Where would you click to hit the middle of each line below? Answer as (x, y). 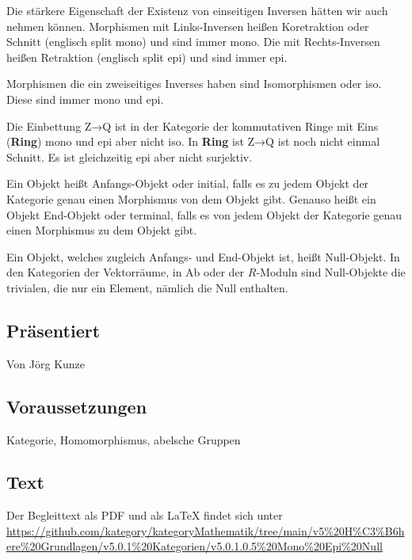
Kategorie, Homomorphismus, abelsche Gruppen (124, 439)
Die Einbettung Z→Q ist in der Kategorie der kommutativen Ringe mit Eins (193, 126)
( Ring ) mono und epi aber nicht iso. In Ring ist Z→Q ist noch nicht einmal (193, 141)
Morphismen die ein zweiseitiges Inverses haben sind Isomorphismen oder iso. (194, 84)
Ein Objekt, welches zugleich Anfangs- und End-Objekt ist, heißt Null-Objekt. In (203, 256)
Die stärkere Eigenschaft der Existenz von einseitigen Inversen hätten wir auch (197, 10)
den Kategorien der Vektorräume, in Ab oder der (126, 272)
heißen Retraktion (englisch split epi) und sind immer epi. (147, 57)
